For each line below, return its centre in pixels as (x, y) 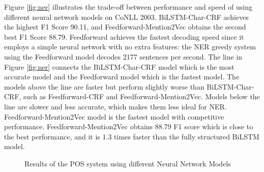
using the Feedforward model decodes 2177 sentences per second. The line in (123, 56)
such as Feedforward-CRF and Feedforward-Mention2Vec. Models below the (142, 96)
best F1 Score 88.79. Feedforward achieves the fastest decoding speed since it (124, 36)
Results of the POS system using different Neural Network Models (128, 163)
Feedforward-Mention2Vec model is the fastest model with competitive (114, 116)
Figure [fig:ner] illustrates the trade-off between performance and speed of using (128, 7)
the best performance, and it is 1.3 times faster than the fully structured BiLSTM (132, 136)
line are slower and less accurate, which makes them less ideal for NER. (115, 106)
